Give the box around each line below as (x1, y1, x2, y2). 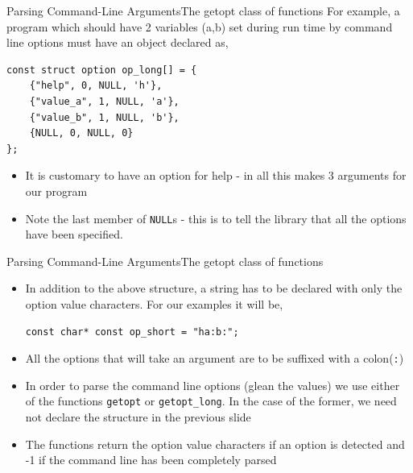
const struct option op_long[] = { (6, 64, 197, 76)
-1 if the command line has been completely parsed (25, 451, 277, 468)
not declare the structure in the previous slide (25, 409, 251, 425)
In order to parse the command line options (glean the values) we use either (25, 376, 400, 393)
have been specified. (25, 226, 123, 243)
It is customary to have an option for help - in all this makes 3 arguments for (25, 167, 407, 184)
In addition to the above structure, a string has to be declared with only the (25, 280, 403, 297)
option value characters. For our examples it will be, (25, 295, 283, 312)
